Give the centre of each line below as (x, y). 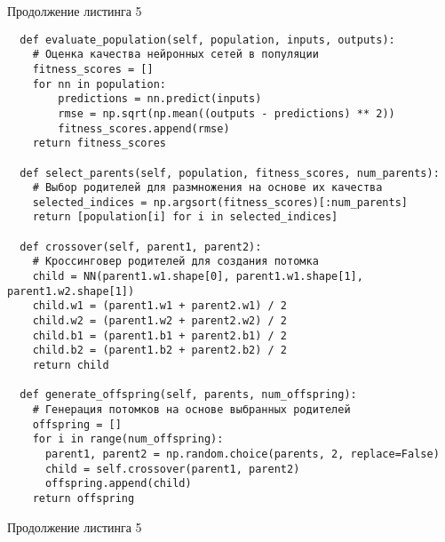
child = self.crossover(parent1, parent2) (172, 469)
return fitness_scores (99, 143)
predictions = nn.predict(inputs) (160, 99)
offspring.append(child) (118, 484)
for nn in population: (99, 84)
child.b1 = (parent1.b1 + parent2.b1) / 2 (159, 335)
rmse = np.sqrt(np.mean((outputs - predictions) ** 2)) (226, 113)
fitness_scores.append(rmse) (144, 128)
